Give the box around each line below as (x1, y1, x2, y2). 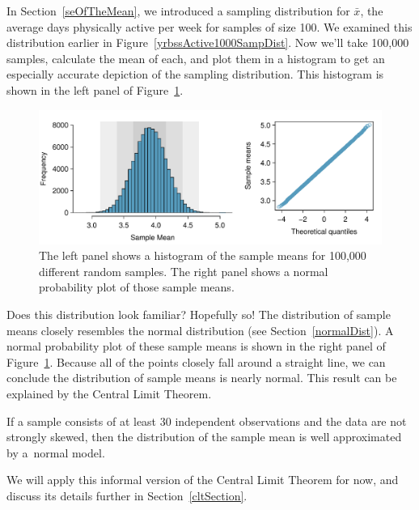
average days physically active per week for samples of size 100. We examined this (6, 18, 413, 35)
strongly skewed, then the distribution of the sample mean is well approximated (6, 428, 402, 445)
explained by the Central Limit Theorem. (6, 385, 212, 402)
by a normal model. (6, 444, 105, 461)
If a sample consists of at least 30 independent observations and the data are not (6, 412, 407, 429)
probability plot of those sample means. (39, 278, 235, 295)
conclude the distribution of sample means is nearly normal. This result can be (6, 369, 397, 386)
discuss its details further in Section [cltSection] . (6, 487, 248, 504)
